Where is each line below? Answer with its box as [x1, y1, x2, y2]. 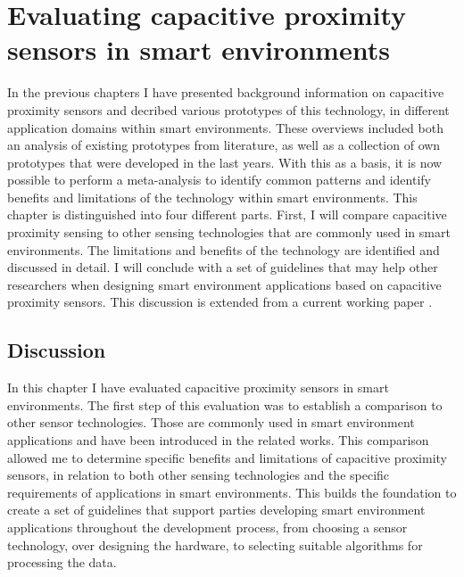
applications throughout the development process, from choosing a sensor [7, 517, 408, 536]
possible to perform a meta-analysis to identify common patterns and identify [7, 170, 431, 189]
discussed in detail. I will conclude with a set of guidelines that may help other [7, 258, 438, 276]
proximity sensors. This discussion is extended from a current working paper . [7, 293, 433, 311]
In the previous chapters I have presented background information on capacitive [7, 83, 444, 102]
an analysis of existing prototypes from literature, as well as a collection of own [7, 136, 441, 154]
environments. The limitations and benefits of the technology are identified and [7, 240, 440, 259]
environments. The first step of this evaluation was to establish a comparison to [7, 395, 443, 414]
